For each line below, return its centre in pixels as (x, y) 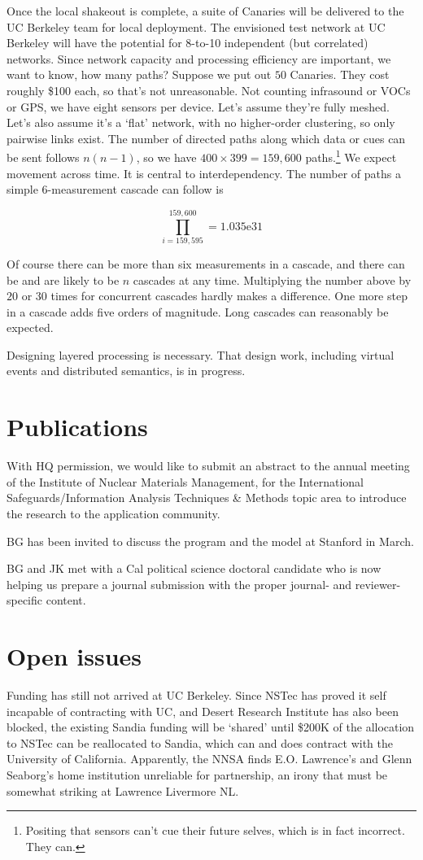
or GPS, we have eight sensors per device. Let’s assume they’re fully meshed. (198, 106)
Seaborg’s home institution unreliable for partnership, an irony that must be (197, 775)
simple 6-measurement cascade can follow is (115, 189)
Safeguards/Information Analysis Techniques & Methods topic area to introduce (207, 498)
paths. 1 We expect (351, 156)
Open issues (74, 656)
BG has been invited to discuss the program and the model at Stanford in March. (210, 541)
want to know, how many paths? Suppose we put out (139, 74)
